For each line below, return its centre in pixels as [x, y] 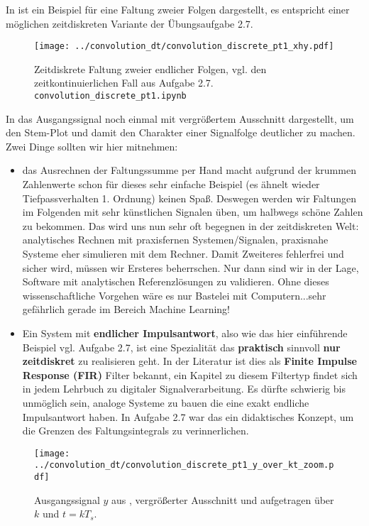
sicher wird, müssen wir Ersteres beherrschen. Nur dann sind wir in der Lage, [191, 267]
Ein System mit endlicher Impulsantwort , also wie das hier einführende [185, 333]
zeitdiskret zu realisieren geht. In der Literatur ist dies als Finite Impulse [189, 361]
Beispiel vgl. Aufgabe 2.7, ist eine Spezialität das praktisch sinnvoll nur [181, 347]
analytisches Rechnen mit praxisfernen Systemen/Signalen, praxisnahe [175, 240]
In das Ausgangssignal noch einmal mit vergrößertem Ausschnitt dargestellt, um [180, 118]
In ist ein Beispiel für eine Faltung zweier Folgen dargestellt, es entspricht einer [178, 9]
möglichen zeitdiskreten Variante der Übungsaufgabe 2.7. [130, 23]
